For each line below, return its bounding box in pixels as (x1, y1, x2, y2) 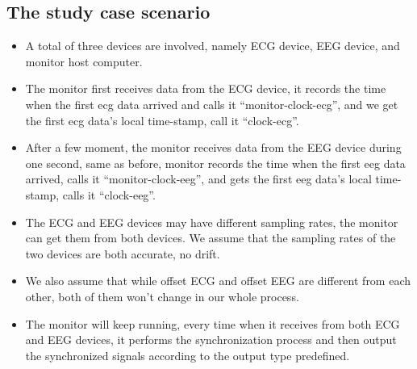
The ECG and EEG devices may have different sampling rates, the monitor (25, 213, 398, 230)
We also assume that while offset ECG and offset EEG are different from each (25, 272, 411, 289)
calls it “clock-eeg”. (62, 186, 156, 203)
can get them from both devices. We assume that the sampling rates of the (25, 229, 396, 246)
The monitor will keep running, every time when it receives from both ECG (25, 315, 400, 332)
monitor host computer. (25, 52, 143, 69)
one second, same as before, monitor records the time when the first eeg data (25, 154, 406, 171)
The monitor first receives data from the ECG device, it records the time (25, 80, 386, 97)
